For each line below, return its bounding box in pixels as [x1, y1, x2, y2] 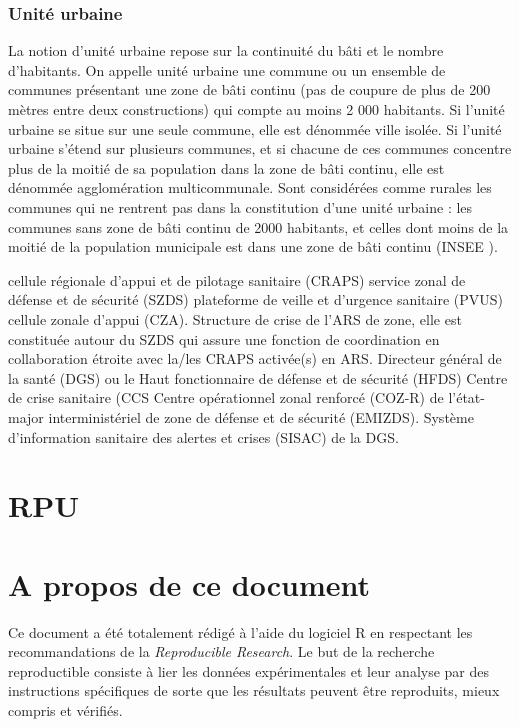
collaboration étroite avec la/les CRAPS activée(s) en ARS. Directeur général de [8, 348, 502, 369]
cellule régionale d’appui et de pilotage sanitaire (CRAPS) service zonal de [8, 269, 466, 290]
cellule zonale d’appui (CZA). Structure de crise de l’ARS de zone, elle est [8, 308, 462, 329]
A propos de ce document [8, 563, 370, 604]
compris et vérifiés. [8, 699, 123, 720]
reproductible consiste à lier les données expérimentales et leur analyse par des [8, 660, 490, 681]
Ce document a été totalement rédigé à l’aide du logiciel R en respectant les [8, 621, 473, 642]
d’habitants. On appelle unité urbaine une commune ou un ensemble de [8, 59, 446, 80]
